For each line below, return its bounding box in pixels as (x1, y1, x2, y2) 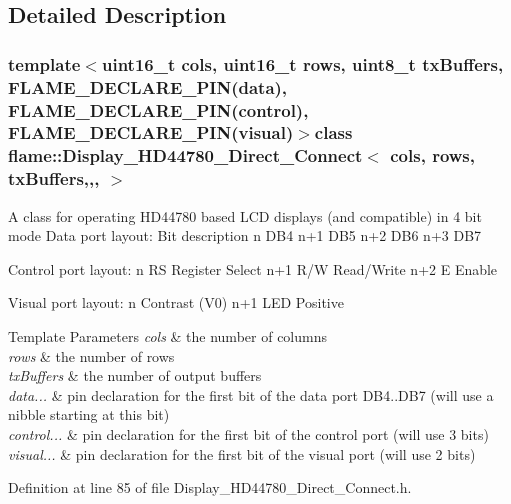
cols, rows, (390, 143, 476, 168)
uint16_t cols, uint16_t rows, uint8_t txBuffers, (101, 51, 504, 76)
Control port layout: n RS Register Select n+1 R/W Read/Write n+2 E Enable (8, 258, 498, 279)
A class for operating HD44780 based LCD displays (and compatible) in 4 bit (8, 205, 482, 226)
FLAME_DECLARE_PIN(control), (8, 97, 309, 122)
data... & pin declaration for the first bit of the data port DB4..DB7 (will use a (8, 384, 494, 405)
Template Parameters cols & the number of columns (8, 325, 327, 346)
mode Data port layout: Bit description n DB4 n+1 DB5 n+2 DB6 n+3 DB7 (8, 225, 482, 246)
